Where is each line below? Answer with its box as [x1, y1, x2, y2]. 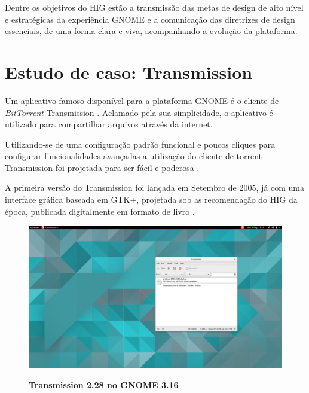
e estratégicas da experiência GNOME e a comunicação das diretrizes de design [5, 13, 295, 25]
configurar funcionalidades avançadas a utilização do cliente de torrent [5, 150, 262, 162]
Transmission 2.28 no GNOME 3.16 [29, 379, 179, 391]
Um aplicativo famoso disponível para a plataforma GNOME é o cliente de [5, 94, 279, 106]
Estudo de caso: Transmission [5, 59, 253, 84]
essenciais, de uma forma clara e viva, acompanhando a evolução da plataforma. [5, 25, 298, 37]
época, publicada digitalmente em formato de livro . [5, 205, 195, 217]
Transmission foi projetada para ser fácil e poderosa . [5, 161, 200, 173]
